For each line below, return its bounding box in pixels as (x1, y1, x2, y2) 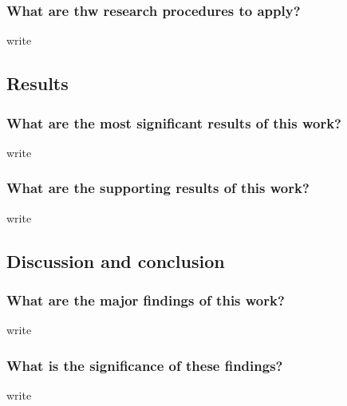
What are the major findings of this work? (6, 290, 285, 309)
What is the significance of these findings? (6, 355, 283, 375)
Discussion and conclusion (6, 248, 225, 273)
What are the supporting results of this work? (6, 178, 310, 198)
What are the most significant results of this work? (6, 112, 341, 132)
